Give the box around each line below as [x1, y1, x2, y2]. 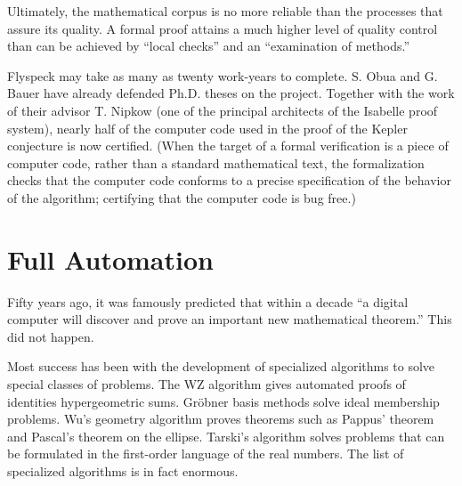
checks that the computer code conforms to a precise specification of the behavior [7, 171, 451, 190]
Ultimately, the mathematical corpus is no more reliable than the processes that [7, 2, 443, 20]
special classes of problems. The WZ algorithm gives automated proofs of [7, 375, 406, 393]
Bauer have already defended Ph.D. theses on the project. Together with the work [7, 84, 455, 102]
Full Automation [7, 240, 214, 277]
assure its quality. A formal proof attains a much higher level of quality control [7, 19, 438, 37]
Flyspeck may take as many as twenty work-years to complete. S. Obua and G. [7, 66, 438, 85]
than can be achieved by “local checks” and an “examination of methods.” [7, 36, 410, 55]
